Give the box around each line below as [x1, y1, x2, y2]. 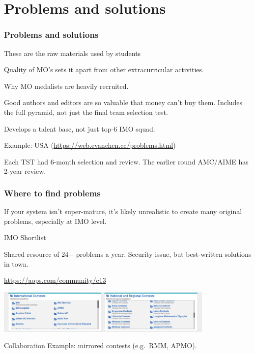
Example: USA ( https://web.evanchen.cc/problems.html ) [4, 140, 176, 150]
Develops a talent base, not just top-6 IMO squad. [4, 123, 155, 134]
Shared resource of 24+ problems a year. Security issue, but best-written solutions [4, 248, 252, 259]
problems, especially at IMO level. [4, 216, 107, 226]
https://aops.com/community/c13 [4, 275, 106, 285]
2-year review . [4, 166, 46, 176]
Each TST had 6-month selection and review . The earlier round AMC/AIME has [4, 156, 249, 166]
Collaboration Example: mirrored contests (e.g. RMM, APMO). [4, 340, 197, 351]
